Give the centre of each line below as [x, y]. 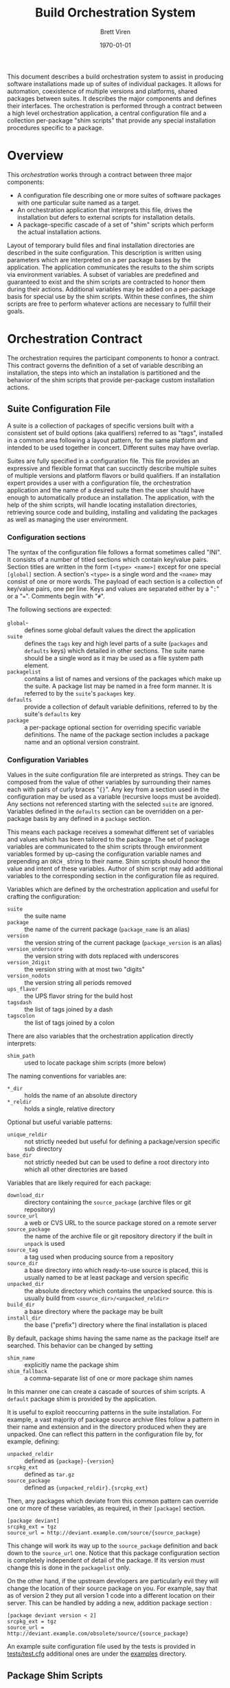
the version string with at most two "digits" [85, 970]
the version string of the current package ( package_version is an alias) [123, 943]
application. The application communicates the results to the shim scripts [111, 267]
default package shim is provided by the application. [82, 1399]
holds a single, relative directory [70, 1109]
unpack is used [45, 1244]
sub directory [43, 1149]
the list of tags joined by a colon [70, 1023]
